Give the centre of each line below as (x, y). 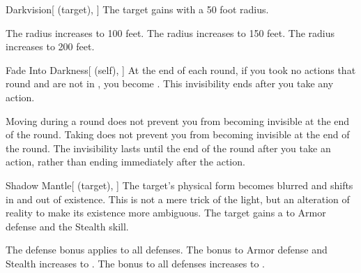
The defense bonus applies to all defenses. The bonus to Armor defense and (167, 250)
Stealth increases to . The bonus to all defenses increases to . (135, 263)
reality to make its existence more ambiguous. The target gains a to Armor (166, 213)
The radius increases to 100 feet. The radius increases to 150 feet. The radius (170, 32)
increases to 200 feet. (50, 46)
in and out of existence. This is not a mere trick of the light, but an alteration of (178, 199)
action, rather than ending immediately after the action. (125, 162)
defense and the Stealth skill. (67, 226)
